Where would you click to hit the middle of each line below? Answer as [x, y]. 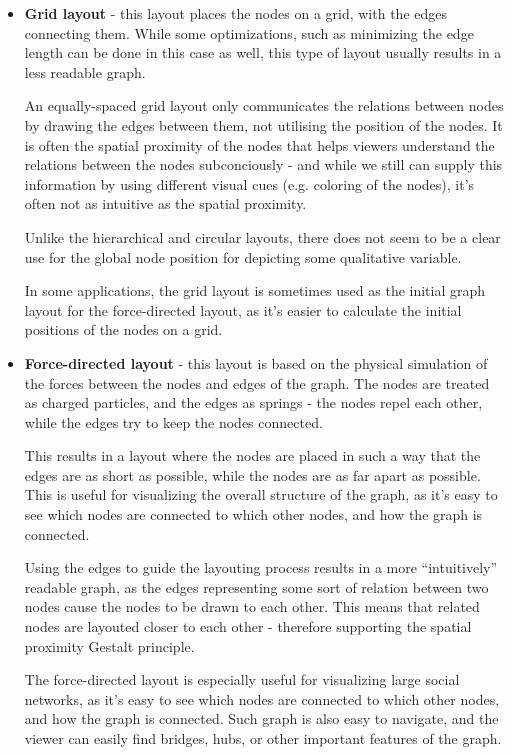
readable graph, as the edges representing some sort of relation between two [256, 586]
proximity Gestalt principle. [109, 645]
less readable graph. [85, 71]
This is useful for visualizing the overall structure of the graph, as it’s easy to [261, 494]
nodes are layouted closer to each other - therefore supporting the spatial [248, 626]
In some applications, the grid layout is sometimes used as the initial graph [255, 290]
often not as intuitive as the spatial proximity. [165, 203]
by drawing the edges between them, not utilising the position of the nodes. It [263, 124]
